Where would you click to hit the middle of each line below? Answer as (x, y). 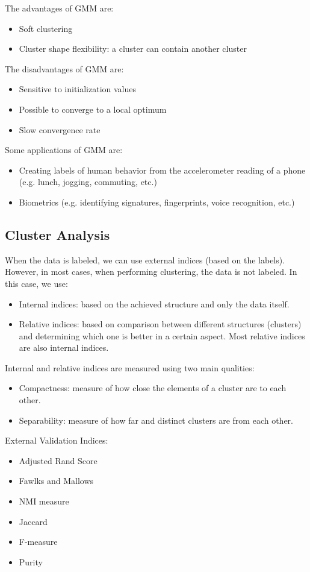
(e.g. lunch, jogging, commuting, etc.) (88, 182)
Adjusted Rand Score (58, 460)
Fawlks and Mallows (56, 481)
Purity (31, 561)
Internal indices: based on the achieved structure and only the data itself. (154, 303)
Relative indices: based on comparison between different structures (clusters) (160, 324)
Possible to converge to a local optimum (93, 109)
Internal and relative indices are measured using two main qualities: (130, 367)
